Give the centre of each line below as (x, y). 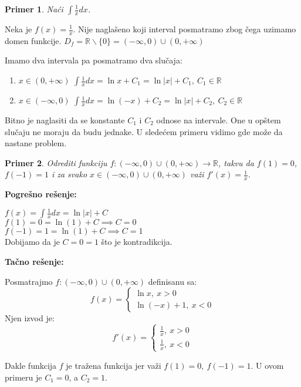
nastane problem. (36, 143)
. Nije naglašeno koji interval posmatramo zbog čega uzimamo (185, 29)
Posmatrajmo (29, 281)
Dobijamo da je (32, 242)
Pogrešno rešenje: (41, 194)
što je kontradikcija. (137, 242)
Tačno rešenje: (34, 261)
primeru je (23, 377)
